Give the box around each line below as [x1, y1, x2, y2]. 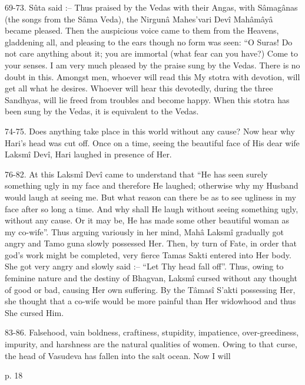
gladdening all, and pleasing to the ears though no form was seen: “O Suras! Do [5, 35, 293, 48]
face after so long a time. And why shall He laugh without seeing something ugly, [5, 202, 299, 215]
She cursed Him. [5, 306, 64, 318]
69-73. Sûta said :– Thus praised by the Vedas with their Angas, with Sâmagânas [5, 1, 298, 13]
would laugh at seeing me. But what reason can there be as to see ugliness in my [5, 190, 296, 203]
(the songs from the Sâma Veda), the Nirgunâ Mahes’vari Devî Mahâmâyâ [5, 12, 273, 25]
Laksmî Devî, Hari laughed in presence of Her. [5, 148, 172, 160]
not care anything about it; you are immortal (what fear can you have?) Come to [5, 47, 298, 60]
